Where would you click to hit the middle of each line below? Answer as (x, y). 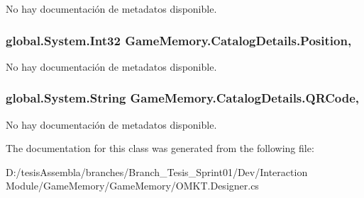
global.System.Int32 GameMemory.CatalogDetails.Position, (179, 40)
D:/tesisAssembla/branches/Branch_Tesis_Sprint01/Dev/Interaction (157, 171)
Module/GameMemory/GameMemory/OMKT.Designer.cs (132, 186)
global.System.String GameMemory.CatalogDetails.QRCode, (183, 98)
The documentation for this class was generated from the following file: (160, 148)
